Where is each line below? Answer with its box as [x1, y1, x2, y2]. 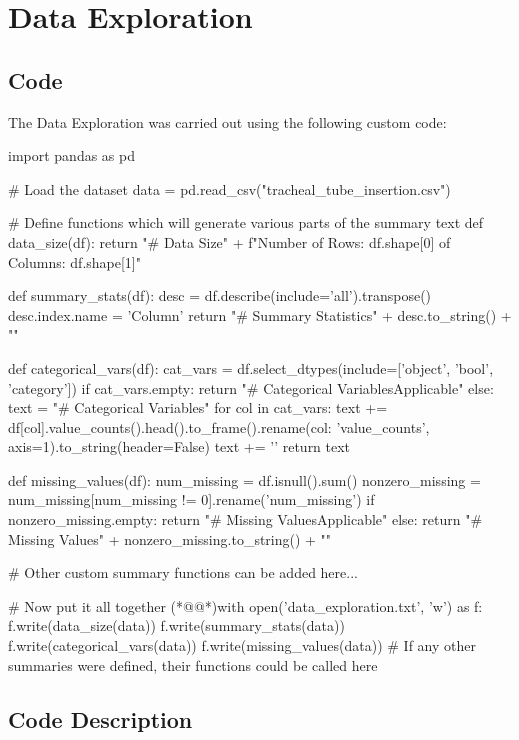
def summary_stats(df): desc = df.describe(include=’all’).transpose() [8, 285, 432, 306]
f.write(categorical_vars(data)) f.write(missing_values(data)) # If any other [8, 635, 476, 656]
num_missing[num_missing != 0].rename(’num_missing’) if [8, 489, 375, 510]
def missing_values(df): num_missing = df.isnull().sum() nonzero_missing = [8, 469, 481, 490]
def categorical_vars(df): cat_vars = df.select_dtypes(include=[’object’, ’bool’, [8, 357, 494, 378]
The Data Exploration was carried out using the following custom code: [8, 111, 447, 132]
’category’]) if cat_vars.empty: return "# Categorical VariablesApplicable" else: [8, 377, 494, 398]
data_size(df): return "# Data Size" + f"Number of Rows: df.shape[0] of [8, 231, 451, 252]
